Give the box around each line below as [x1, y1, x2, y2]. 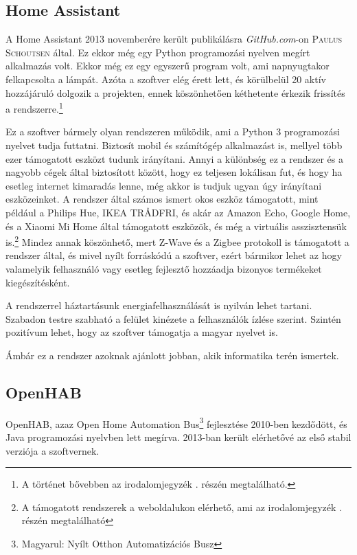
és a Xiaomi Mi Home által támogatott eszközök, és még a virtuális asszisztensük [5, 218, 347, 233]
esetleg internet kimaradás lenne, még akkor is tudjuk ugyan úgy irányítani [5, 178, 322, 192]
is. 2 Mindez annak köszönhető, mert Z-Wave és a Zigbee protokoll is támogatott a [5, 233, 349, 249]
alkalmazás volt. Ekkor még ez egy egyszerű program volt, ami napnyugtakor [5, 58, 330, 73]
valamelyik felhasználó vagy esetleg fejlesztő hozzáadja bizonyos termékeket [5, 262, 322, 276]
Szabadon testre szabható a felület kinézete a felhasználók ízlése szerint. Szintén [5, 311, 341, 326]
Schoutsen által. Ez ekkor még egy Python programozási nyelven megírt [5, 45, 310, 59]
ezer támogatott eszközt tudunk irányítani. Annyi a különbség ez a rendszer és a [5, 151, 343, 166]
